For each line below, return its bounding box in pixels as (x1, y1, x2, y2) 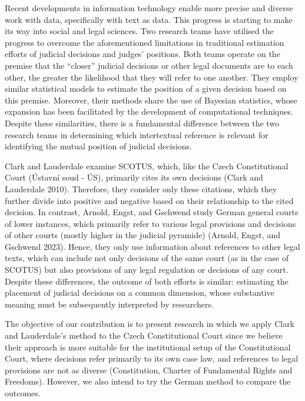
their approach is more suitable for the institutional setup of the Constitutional (5, 340, 291, 353)
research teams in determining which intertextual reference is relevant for (5, 128, 268, 141)
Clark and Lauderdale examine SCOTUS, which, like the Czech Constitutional (5, 159, 289, 172)
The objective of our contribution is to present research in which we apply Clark (5, 318, 295, 330)
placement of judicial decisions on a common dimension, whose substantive (5, 286, 274, 299)
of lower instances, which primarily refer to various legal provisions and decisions (5, 217, 296, 229)
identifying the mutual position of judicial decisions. (5, 140, 193, 152)
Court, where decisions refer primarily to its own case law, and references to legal (5, 352, 299, 365)
